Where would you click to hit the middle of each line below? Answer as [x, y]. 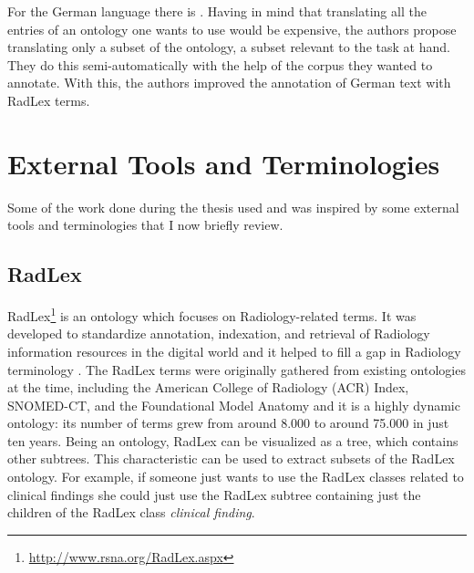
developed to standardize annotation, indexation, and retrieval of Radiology [219, 333]
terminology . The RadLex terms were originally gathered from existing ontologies [237, 369]
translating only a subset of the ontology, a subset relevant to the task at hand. [229, 47]
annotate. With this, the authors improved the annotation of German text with [229, 83]
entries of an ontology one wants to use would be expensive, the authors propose [232, 29]
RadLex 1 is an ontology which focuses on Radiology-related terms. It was [212, 314]
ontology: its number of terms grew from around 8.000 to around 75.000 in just [228, 423]
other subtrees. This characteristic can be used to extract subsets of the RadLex [231, 458]
